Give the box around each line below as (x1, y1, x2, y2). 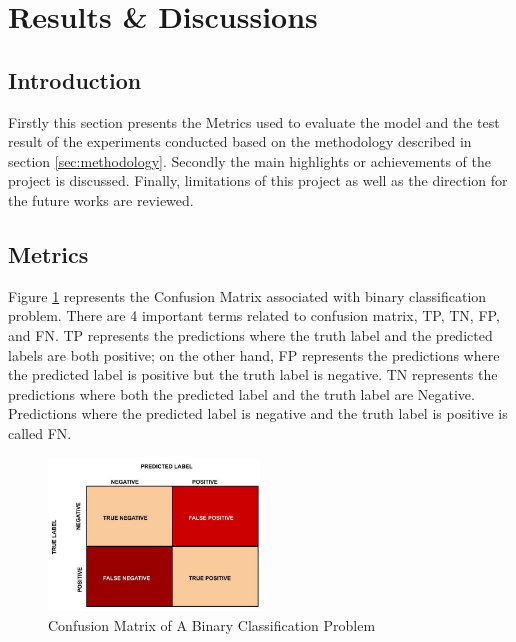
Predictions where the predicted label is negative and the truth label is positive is (8, 403, 508, 424)
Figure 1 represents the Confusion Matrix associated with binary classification (8, 285, 487, 306)
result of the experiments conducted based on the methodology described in (8, 131, 472, 152)
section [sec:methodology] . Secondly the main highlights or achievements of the (8, 150, 491, 171)
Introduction (8, 64, 142, 95)
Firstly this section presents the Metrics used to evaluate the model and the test (8, 111, 500, 132)
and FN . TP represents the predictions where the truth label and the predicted (8, 324, 493, 345)
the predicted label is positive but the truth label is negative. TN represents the (8, 364, 498, 385)
